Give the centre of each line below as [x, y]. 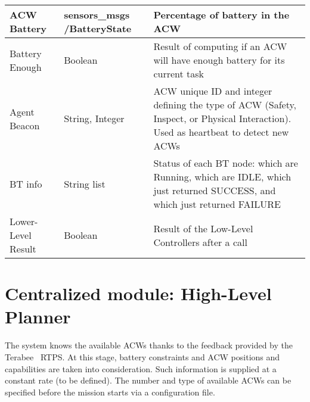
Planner [38, 317]
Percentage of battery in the [221, 15]
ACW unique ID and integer [213, 91]
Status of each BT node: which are [226, 163]
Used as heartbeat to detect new [221, 132]
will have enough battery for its [219, 60]
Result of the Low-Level [203, 228]
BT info [26, 183]
